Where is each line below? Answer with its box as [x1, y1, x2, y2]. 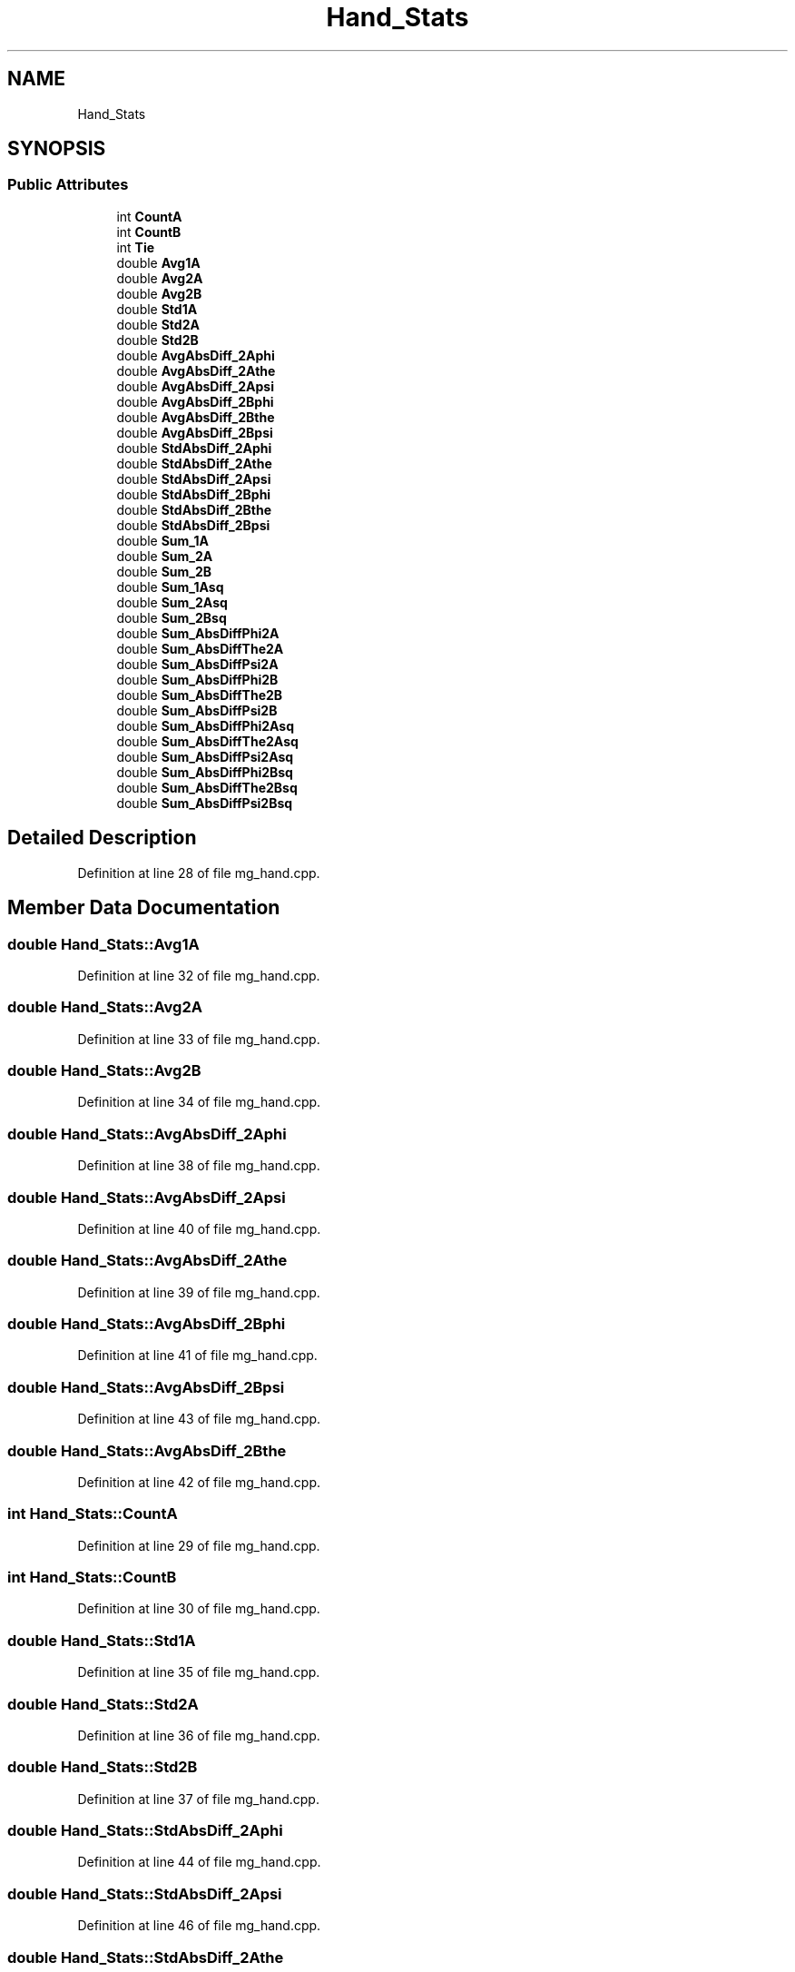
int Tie [116, 239, 155, 255]
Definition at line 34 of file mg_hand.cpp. [77, 1094, 321, 1110]
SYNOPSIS [7, 137, 106, 161]
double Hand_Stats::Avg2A [7, 998, 202, 1017]
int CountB [116, 223, 182, 240]
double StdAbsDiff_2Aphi [116, 439, 272, 456]
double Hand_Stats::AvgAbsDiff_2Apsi [7, 1188, 286, 1207]
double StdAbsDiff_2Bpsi [116, 517, 270, 533]
